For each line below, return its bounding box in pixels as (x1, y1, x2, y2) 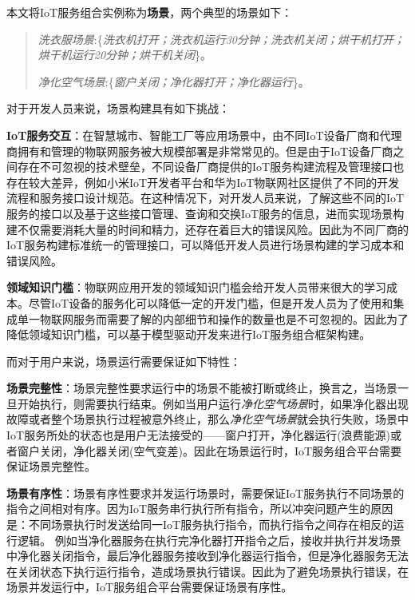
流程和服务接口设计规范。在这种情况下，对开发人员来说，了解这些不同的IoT (6, 189, 405, 206)
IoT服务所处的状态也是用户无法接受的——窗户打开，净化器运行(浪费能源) (6, 427, 391, 443)
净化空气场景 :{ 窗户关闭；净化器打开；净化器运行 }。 (38, 73, 310, 89)
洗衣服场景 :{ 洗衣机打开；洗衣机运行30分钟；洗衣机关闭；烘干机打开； (38, 30, 405, 47)
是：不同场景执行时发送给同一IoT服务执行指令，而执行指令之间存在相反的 (6, 516, 393, 533)
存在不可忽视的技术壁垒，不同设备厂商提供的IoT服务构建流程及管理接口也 (17, 158, 405, 175)
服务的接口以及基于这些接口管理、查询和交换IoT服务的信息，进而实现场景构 (6, 205, 405, 221)
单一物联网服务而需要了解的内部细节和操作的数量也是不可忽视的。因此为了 (17, 310, 409, 327)
